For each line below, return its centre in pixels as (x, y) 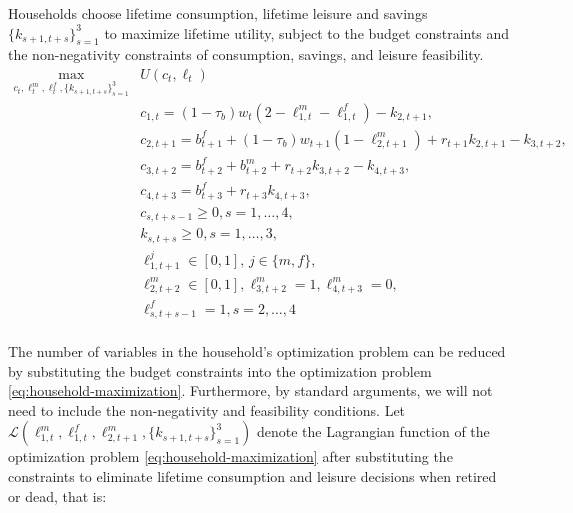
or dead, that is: (57, 495)
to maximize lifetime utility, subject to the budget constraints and (307, 32)
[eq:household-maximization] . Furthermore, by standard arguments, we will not (250, 390)
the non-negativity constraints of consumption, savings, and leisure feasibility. (246, 54)
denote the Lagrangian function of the (373, 431)
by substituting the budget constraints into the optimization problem (220, 370)
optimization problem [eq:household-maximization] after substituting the (230, 456)
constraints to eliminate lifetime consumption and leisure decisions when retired (252, 475)
